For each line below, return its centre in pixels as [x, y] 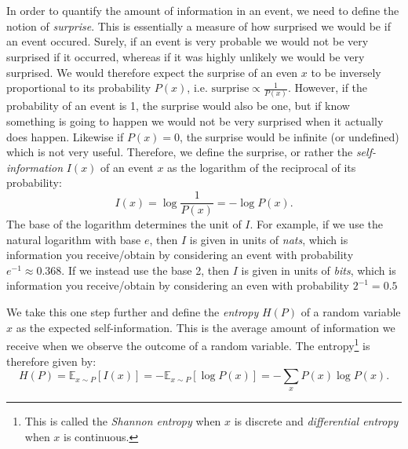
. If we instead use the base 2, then [146, 270]
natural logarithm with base [74, 239]
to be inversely [346, 72]
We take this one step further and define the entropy [133, 312]
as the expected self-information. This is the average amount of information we [206, 327]
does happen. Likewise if [65, 136]
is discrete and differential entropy [316, 421]
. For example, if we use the [316, 224]
